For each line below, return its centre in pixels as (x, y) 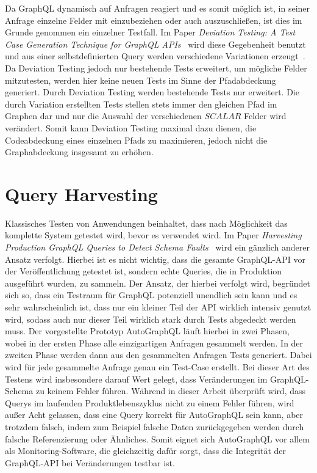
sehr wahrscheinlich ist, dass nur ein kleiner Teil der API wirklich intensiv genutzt (158, 307)
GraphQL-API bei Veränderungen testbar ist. (90, 462)
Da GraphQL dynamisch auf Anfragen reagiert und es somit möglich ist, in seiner (158, 8)
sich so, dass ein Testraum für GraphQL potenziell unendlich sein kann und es (151, 295)
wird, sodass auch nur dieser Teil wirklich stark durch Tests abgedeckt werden (151, 319)
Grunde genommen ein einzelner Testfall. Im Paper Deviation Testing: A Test (150, 32)
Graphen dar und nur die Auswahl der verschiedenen (103, 116)
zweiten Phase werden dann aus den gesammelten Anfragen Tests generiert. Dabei (158, 355)
